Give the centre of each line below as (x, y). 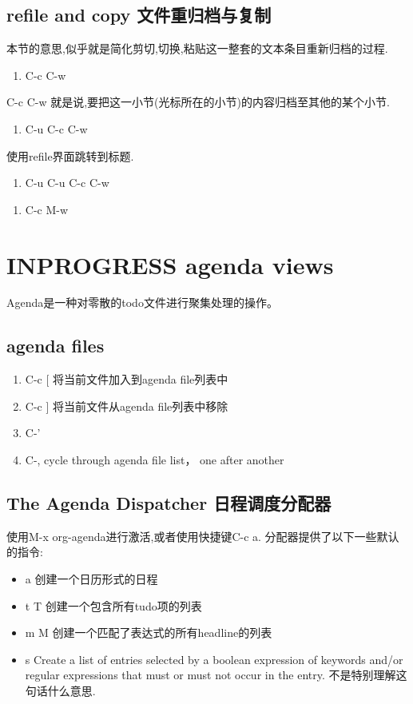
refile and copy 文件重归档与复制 (139, 15)
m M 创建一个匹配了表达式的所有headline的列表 (149, 632)
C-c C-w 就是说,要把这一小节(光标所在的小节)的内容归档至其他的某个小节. (198, 102)
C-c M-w (47, 209)
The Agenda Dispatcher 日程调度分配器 (169, 503)
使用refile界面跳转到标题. (70, 155)
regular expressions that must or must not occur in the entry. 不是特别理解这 (216, 675)
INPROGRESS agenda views (170, 264)
